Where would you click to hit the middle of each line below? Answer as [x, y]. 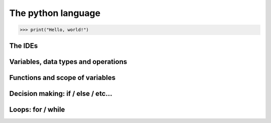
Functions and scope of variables [62, 77]
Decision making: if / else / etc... [61, 93]
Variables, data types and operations [68, 62]
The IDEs [24, 46]
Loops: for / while [37, 109]
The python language [55, 13]
